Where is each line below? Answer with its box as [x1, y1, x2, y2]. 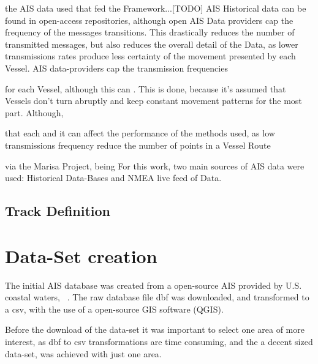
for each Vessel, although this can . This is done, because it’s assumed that [5, 82, 286, 95]
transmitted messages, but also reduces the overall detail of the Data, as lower [5, 37, 298, 50]
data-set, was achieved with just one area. [5, 347, 162, 360]
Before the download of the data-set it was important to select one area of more [5, 323, 305, 336]
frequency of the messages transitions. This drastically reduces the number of [5, 26, 295, 39]
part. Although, [5, 106, 64, 119]
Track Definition [5, 201, 111, 220]
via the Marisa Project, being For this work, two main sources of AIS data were [5, 159, 305, 172]
